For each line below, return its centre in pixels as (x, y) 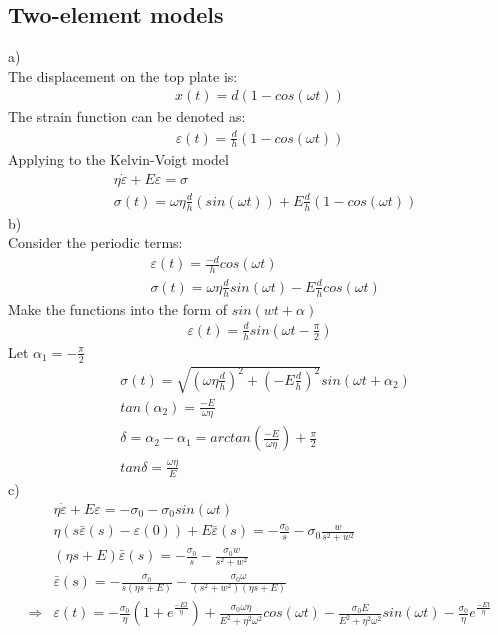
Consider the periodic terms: (95, 242)
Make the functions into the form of (118, 308)
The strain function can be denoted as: (127, 116)
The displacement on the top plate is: (123, 75)
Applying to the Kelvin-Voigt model (118, 159)
